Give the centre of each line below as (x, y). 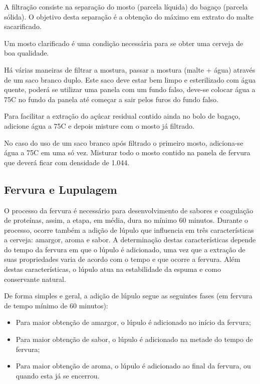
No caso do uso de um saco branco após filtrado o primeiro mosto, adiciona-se (124, 142)
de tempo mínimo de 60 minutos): (56, 305)
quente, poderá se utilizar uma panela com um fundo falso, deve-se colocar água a (130, 89)
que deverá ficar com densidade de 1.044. (67, 162)
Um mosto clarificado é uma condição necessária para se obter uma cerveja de (124, 43)
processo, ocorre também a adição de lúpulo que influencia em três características (129, 230)
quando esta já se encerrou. (58, 375)
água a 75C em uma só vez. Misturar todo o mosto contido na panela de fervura (127, 152)
